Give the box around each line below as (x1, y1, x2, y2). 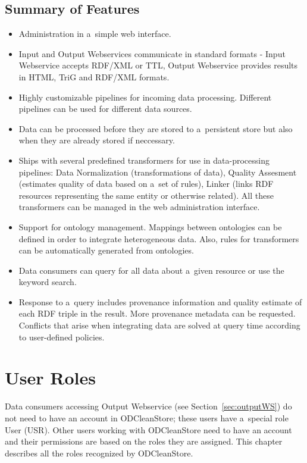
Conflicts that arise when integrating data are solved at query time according (18, 319, 300, 331)
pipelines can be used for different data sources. (18, 102, 192, 115)
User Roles (5, 365, 96, 390)
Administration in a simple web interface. (18, 27, 171, 40)
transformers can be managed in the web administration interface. (18, 201, 260, 213)
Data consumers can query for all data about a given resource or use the (18, 264, 284, 276)
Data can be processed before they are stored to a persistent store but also (18, 122, 293, 134)
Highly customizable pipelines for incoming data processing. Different (18, 90, 272, 103)
